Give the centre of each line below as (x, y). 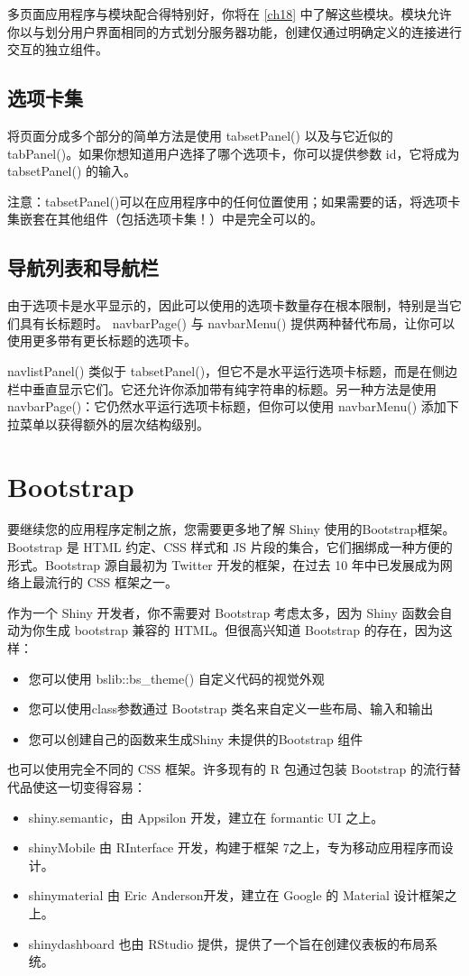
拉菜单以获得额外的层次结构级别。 (108, 424)
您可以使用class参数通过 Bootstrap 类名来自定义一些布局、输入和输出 (231, 709)
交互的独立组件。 (58, 49)
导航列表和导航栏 (83, 267)
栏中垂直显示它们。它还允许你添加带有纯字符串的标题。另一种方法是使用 (222, 388)
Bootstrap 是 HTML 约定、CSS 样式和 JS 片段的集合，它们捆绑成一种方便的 (230, 547)
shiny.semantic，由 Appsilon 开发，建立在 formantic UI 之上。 (206, 817)
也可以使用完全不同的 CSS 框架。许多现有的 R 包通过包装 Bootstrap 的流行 (228, 769)
